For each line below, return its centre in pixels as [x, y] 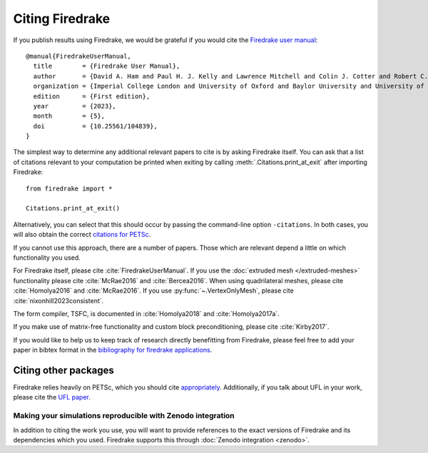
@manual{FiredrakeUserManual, [79, 56]
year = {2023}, [75, 106]
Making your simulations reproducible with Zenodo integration [124, 416]
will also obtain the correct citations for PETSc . [82, 235]
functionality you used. [47, 258]
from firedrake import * [69, 188]
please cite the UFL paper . [52, 397]
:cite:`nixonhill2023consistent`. [58, 300]
